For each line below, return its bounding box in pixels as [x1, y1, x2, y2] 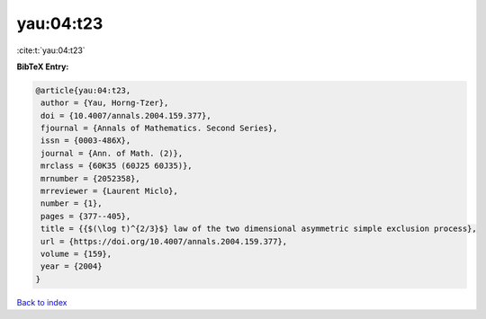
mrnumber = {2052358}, [40, 173, 141, 183]
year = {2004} [40, 261, 103, 271]
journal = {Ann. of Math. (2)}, [40, 148, 184, 158]
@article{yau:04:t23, [35, 85, 131, 95]
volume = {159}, [40, 249, 112, 259]
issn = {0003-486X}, [40, 136, 131, 146]
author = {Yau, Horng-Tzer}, [40, 98, 169, 108]
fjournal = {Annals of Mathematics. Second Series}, [40, 123, 278, 134]
